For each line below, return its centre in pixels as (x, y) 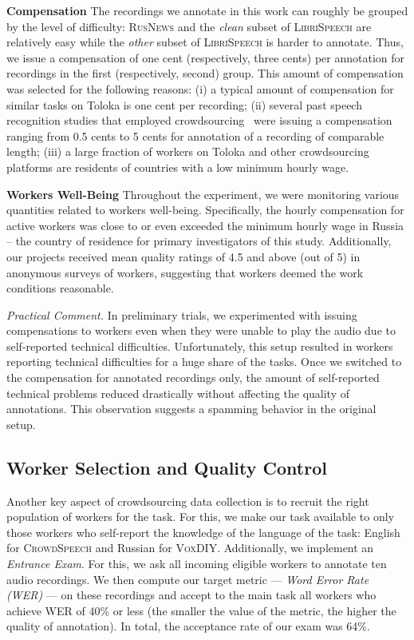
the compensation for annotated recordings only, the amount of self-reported (193, 378)
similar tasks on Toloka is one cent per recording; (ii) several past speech (184, 104)
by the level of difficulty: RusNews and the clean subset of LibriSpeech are (189, 26)
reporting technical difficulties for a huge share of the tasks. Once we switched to (204, 362)
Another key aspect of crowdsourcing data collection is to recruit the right (188, 501)
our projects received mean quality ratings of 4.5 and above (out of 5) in (183, 256)
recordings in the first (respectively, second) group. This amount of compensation (205, 73)
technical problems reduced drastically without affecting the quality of (178, 393)
